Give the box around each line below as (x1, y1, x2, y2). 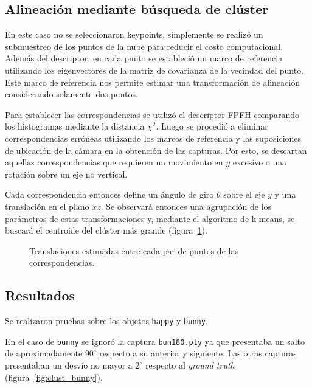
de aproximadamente (5, 347, 83, 359)
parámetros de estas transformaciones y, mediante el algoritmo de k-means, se (5, 212, 295, 224)
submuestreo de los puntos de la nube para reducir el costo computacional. (5, 40, 283, 52)
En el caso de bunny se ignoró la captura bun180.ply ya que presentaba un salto (5, 334, 305, 347)
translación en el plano (5, 199, 89, 212)
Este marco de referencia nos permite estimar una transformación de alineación (5, 75, 300, 88)
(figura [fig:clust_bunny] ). (5, 370, 103, 383)
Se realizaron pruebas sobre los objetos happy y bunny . (5, 314, 208, 327)
